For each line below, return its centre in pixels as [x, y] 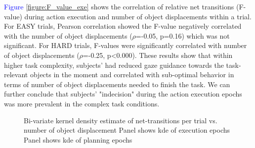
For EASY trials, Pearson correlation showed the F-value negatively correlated [123, 26]
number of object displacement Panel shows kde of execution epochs [127, 130]
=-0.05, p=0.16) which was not [183, 35]
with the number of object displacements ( [68, 35]
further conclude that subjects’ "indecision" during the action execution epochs [123, 94]
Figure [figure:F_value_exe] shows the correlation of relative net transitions [119, 6]
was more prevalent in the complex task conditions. [82, 103]
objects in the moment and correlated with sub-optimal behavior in [132, 74]
